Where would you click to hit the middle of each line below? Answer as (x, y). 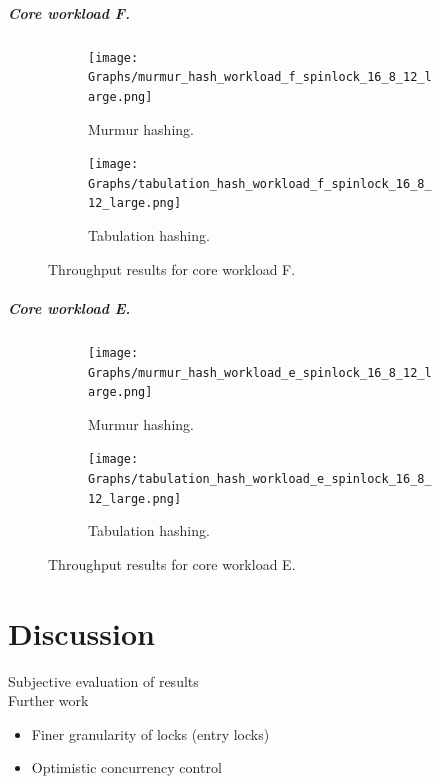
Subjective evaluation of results (103, 680)
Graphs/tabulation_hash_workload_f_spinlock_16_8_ (260, 183)
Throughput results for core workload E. (172, 563)
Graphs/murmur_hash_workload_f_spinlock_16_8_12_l (260, 77)
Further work (48, 700)
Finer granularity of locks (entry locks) (150, 733)
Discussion (81, 632)
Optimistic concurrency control (126, 767)
